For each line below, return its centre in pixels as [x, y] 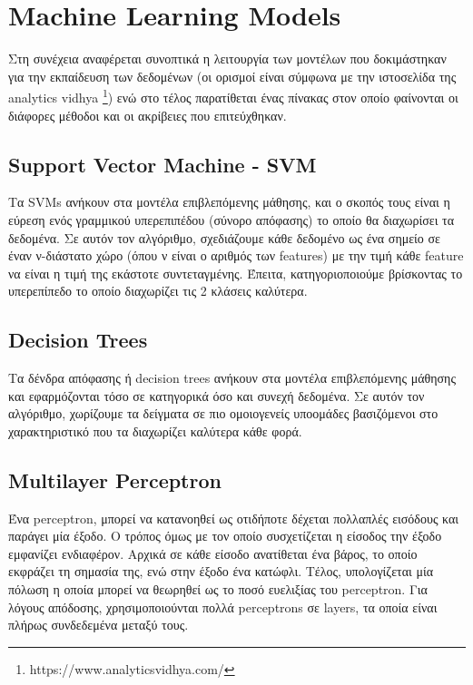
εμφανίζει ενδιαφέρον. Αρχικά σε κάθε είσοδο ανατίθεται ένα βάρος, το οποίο [213, 553]
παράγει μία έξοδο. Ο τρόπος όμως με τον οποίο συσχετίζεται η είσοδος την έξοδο [225, 536]
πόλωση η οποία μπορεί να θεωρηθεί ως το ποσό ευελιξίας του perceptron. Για [218, 589]
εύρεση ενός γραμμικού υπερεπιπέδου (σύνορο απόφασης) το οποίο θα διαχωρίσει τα [232, 219]
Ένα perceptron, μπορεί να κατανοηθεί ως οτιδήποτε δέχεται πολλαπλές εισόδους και [234, 518]
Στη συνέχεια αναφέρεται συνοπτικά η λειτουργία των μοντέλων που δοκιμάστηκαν [227, 59]
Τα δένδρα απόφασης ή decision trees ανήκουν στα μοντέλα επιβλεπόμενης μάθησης [232, 378]
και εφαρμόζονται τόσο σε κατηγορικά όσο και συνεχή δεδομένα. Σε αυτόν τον [217, 395]
